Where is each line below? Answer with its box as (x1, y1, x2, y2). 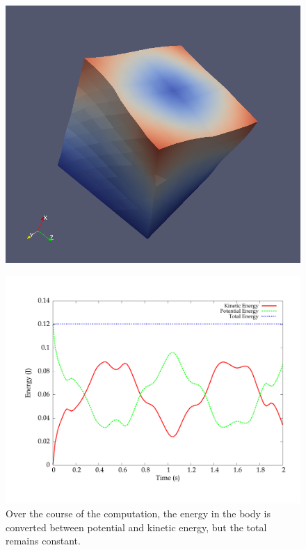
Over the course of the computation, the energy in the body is (6, 506, 271, 521)
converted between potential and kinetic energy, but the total (6, 519, 267, 534)
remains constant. (6, 533, 81, 548)
